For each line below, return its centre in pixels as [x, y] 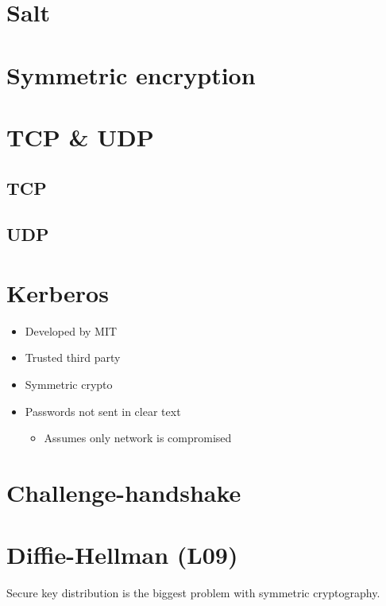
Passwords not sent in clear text [103, 411]
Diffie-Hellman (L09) [122, 555]
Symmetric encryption [131, 74]
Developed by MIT [71, 330]
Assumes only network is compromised [138, 438]
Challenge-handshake [124, 492]
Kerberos [58, 292]
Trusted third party [73, 357]
